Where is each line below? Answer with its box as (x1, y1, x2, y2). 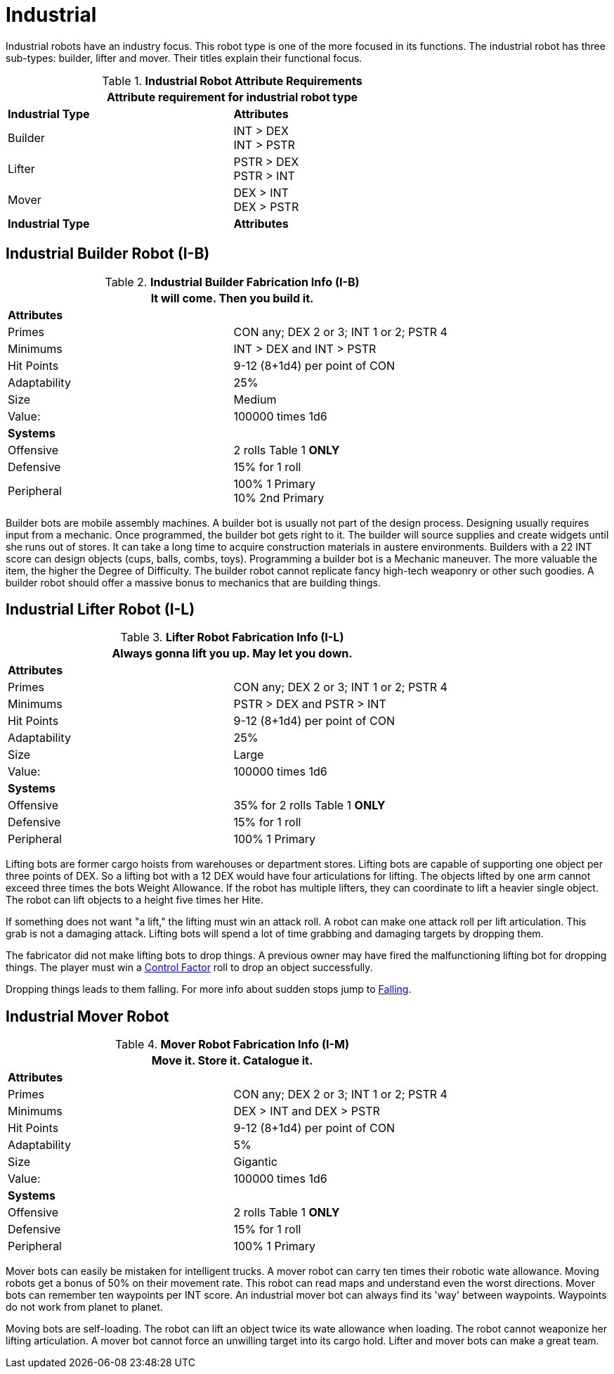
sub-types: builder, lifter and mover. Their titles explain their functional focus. (6, 51, 362, 64)
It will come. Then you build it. (150, 290, 314, 305)
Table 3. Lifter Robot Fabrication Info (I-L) (120, 630, 344, 645)
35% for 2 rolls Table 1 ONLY (233, 798, 386, 813)
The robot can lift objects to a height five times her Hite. (6, 894, 263, 906)
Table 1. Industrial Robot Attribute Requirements (102, 73, 362, 88)
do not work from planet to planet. (6, 1301, 164, 1314)
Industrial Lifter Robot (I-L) (6, 601, 195, 619)
